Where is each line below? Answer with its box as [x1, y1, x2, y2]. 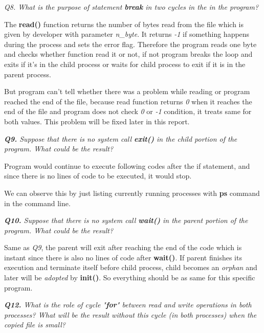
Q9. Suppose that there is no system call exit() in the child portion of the [4, 133, 237, 144]
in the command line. [4, 197, 71, 208]
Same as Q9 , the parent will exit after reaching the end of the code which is [4, 242, 242, 253]
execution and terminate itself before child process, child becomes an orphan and [4, 262, 257, 273]
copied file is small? [4, 319, 65, 330]
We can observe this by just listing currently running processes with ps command [4, 187, 260, 198]
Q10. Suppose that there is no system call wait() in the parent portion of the [4, 215, 248, 226]
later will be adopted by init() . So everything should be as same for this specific [4, 272, 255, 283]
